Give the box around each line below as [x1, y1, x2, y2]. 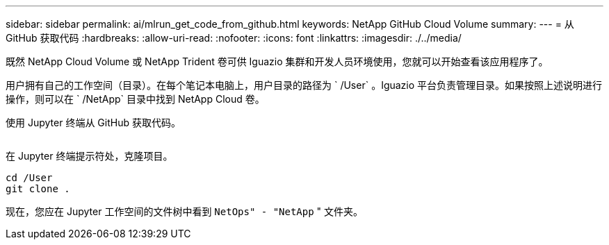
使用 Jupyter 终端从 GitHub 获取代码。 [6, 117, 181, 128]
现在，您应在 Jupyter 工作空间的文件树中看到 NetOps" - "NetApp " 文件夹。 [6, 205, 364, 217]
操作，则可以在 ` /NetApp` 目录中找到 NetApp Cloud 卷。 [6, 93, 265, 105]
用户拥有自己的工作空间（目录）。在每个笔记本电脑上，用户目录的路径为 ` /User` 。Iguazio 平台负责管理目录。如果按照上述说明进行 [6, 79, 603, 91]
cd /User [6, 172, 53, 183]
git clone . [6, 183, 70, 194]
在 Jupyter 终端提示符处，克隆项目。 [6, 150, 173, 162]
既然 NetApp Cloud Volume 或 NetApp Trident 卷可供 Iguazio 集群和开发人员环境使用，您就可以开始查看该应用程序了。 [6, 56, 549, 67]
